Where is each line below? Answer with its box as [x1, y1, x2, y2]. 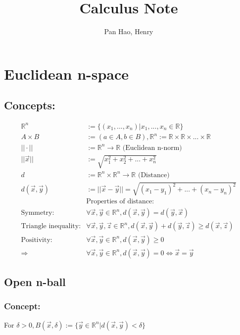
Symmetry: [21, 209, 54, 217]
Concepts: [4, 97, 55, 113]
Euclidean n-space [4, 63, 129, 84]
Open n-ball [4, 274, 66, 289]
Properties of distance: [86, 198, 154, 205]
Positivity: [21, 236, 52, 243]
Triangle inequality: [21, 223, 81, 230]
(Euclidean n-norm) [122, 144, 182, 151]
